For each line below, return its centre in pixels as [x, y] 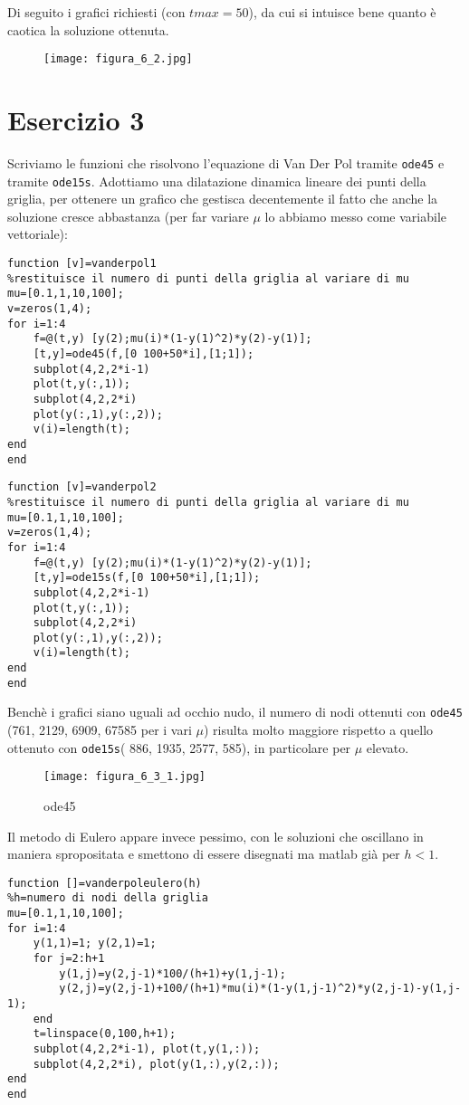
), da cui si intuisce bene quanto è [342, 12]
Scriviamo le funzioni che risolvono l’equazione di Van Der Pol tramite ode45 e [226, 162]
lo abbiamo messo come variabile [356, 216]
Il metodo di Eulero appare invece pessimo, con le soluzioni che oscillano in [215, 836]
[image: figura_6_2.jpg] [118, 59]
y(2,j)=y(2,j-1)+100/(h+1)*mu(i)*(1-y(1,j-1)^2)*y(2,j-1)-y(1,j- [260, 989]
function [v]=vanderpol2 [82, 487]
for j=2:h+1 [69, 959]
